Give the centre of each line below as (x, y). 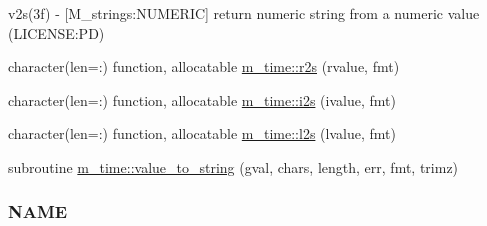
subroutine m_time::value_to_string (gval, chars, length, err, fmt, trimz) (233, 166)
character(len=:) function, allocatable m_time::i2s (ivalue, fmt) (202, 99)
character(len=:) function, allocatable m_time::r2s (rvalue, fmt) (204, 66)
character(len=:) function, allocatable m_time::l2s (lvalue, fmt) (202, 133)
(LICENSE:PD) (56, 32)
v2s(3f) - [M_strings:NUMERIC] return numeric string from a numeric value (244, 13)
